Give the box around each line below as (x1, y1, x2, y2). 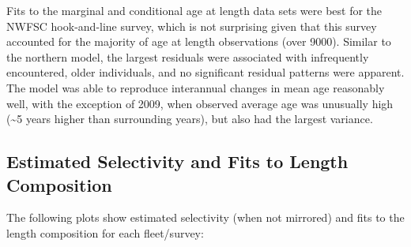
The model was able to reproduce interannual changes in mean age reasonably (6, 79, 385, 95)
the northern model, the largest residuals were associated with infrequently (6, 48, 369, 65)
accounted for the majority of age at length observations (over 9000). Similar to (6, 33, 391, 50)
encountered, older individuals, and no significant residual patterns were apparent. (6, 64, 405, 80)
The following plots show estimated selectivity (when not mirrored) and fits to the (6, 209, 405, 226)
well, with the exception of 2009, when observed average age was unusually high (6, 95, 394, 111)
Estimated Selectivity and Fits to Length (6, 149, 349, 174)
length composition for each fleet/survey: (6, 224, 204, 241)
